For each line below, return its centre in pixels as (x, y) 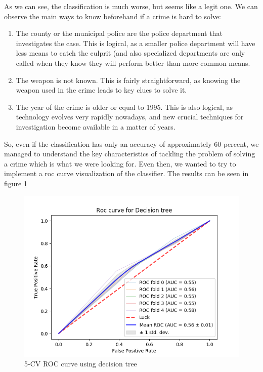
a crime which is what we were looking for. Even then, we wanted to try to (120, 163)
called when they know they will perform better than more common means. (133, 63)
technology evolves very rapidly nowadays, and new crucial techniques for (130, 117)
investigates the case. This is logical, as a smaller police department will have (136, 43)
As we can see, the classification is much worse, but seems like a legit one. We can (131, 6)
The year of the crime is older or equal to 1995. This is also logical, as (124, 107)
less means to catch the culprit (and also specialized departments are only (130, 53)
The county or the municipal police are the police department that (119, 33)
